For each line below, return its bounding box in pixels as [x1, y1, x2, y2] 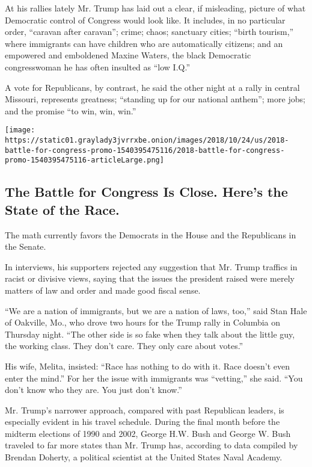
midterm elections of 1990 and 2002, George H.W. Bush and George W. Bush [5, 427, 291, 439]
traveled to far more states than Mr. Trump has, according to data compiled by [5, 439, 298, 451]
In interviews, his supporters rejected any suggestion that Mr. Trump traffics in [5, 260, 298, 273]
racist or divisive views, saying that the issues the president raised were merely [5, 272, 295, 285]
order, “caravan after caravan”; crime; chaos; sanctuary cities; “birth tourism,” [5, 25, 294, 38]
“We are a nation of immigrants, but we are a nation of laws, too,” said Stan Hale [5, 304, 307, 317]
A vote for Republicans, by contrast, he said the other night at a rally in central [5, 81, 300, 93]
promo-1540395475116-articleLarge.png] [5, 156, 164, 165]
